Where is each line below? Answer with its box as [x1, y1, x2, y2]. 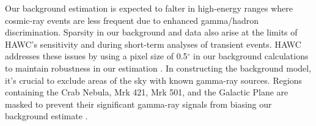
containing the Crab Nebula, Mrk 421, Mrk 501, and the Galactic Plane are [5, 86, 288, 98]
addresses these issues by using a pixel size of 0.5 [5, 50, 188, 62]
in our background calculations [193, 50, 309, 62]
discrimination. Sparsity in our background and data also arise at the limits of [5, 26, 298, 39]
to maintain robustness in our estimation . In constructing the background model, [5, 61, 312, 74]
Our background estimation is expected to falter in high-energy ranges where [5, 2, 293, 14]
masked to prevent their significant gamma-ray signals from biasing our [5, 97, 272, 110]
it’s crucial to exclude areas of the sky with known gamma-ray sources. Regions [5, 73, 303, 86]
